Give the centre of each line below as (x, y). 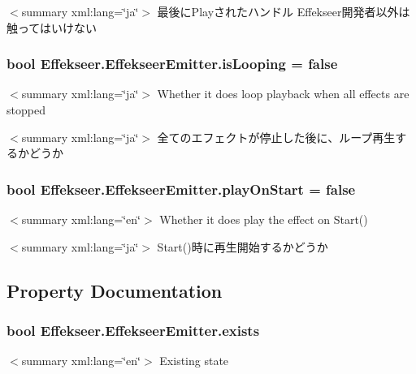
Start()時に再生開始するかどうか (243, 246)
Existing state (194, 361)
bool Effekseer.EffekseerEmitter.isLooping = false (172, 64)
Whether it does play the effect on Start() (264, 219)
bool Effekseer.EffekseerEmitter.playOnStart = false (181, 189)
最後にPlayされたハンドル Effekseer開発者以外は (284, 11)
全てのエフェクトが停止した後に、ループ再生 (276, 137)
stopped (26, 110)
